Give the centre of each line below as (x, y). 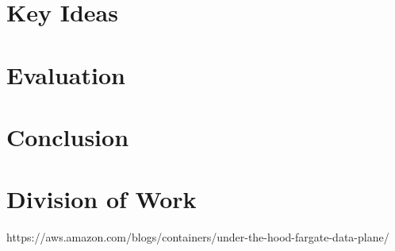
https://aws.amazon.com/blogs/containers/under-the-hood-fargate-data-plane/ (198, 237)
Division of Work (102, 199)
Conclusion (68, 136)
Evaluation (66, 74)
